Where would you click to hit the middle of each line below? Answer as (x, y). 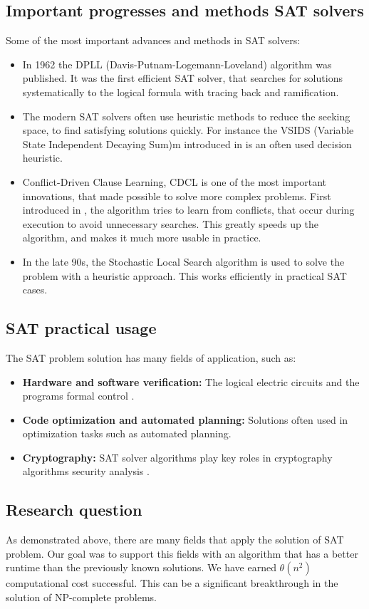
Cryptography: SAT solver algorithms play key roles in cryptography (177, 457)
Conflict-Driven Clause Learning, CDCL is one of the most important (174, 181)
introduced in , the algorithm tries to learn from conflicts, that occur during (188, 210)
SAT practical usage (81, 328)
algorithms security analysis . (86, 471)
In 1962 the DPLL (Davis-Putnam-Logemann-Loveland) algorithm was (177, 64)
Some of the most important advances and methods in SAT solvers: (153, 40)
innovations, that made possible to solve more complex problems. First (177, 196)
